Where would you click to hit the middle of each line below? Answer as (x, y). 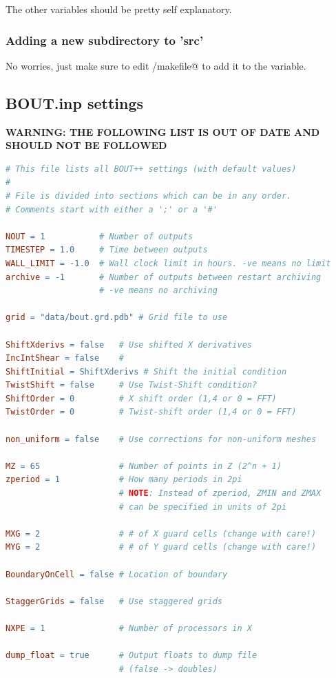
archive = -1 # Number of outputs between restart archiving (164, 277)
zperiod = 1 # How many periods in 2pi (124, 480)
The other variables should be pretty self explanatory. (119, 9)
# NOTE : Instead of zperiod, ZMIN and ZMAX (220, 493)
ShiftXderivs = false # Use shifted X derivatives (129, 345)
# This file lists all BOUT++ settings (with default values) (151, 169)
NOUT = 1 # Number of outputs (99, 236)
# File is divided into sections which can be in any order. (149, 196)
